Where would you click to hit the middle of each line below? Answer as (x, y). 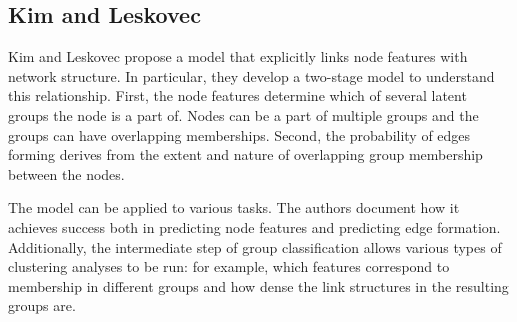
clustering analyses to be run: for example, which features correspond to (229, 266)
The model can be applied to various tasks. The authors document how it (234, 207)
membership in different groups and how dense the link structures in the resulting (258, 285)
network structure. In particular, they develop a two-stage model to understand (251, 75)
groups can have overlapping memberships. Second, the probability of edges (239, 134)
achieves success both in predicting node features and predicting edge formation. (254, 226)
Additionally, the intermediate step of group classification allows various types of (255, 246)
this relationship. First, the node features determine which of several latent (237, 95)
